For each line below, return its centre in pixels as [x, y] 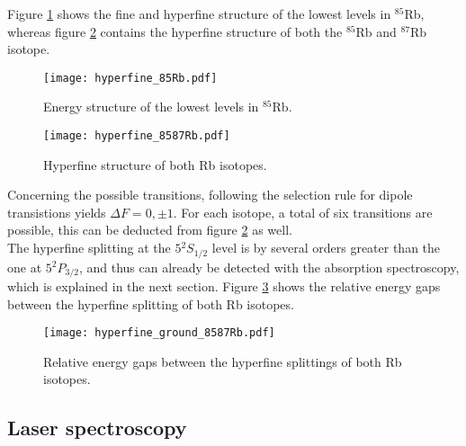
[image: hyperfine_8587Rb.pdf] [137, 136]
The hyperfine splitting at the [89, 248]
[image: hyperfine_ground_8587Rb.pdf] [159, 333]
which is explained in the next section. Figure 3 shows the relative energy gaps [224, 285]
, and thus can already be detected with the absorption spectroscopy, [269, 267]
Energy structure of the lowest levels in [151, 107]
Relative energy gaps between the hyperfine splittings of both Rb [223, 361]
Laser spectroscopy [97, 428]
